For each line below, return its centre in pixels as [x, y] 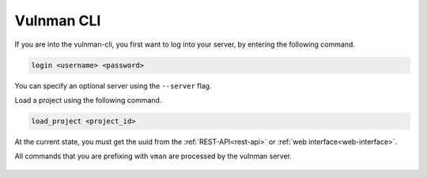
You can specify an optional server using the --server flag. [113, 85]
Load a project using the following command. [88, 100]
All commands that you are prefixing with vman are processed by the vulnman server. [153, 156]
